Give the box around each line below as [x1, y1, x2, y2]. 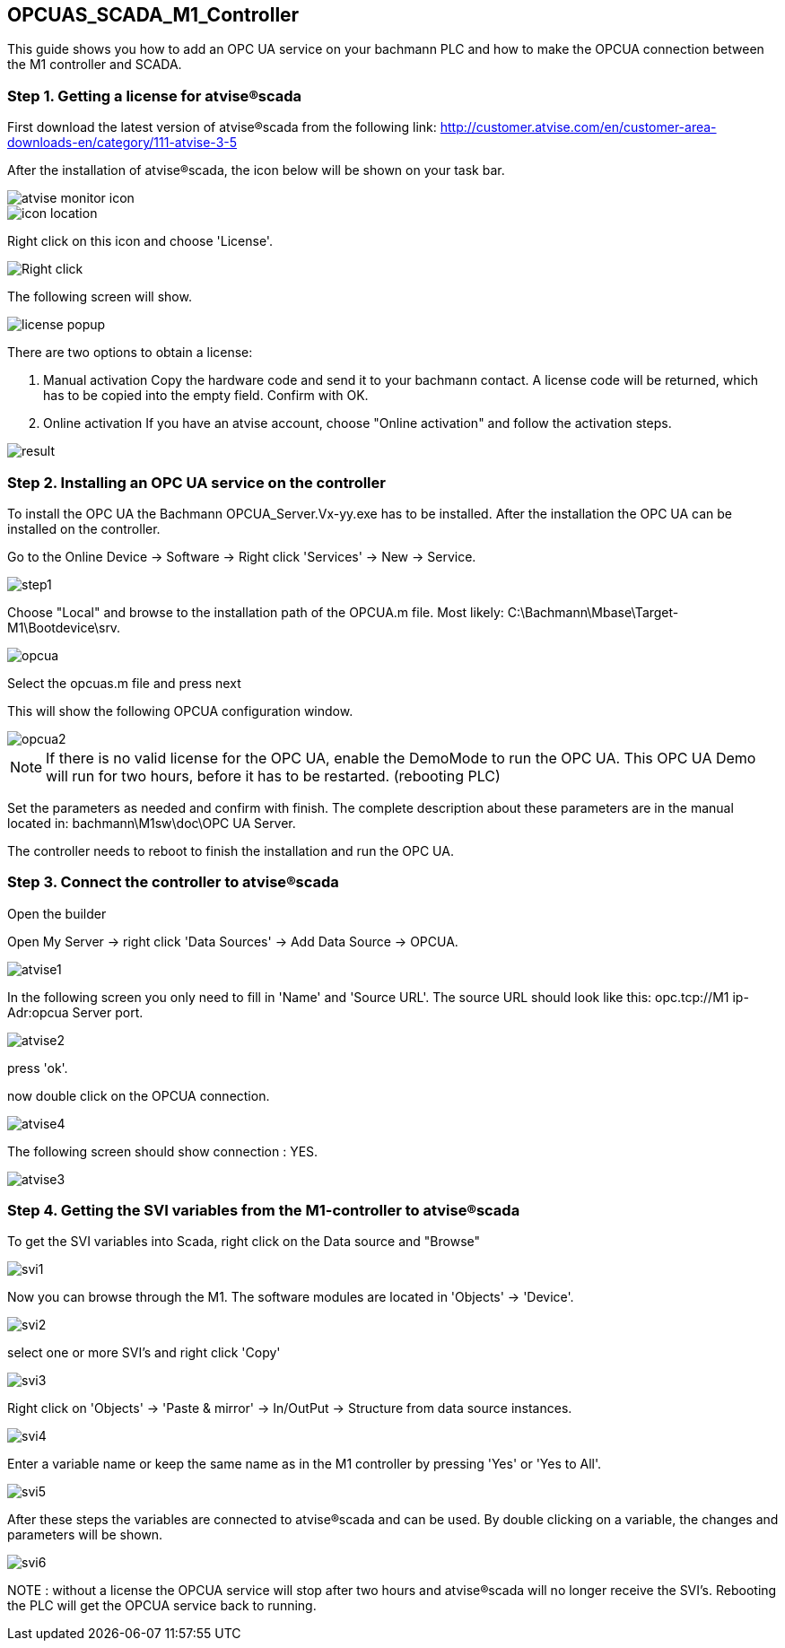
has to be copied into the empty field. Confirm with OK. [43, 388, 369, 404]
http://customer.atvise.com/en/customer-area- [440, 119, 717, 135]
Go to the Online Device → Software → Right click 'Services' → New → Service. [7, 548, 476, 564]
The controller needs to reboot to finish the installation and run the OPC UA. [7, 842, 454, 859]
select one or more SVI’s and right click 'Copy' [7, 1345, 281, 1361]
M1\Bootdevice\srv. [7, 619, 121, 635]
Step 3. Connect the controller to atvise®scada [7, 873, 339, 892]
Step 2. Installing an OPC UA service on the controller [7, 473, 386, 492]
